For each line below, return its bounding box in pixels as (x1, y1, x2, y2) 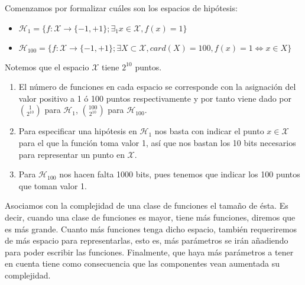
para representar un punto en (18, 148, 125, 160)
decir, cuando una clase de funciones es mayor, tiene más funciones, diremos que (5, 210, 296, 223)
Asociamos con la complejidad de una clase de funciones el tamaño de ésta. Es (5, 199, 288, 212)
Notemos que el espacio (5, 60, 89, 73)
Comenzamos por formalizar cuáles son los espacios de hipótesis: (5, 2, 238, 14)
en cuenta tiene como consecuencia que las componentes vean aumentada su (5, 257, 280, 270)
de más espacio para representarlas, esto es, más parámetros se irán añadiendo (5, 234, 288, 247)
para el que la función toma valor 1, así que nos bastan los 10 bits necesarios (18, 136, 296, 148)
